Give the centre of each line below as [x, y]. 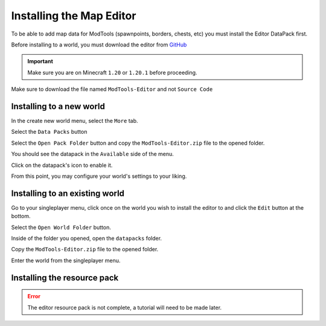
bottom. [21, 216]
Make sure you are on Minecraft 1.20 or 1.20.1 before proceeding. [112, 72]
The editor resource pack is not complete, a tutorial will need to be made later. [125, 307]
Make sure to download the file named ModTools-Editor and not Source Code [112, 89]
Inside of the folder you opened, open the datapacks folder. [87, 239]
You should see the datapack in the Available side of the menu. [93, 154]
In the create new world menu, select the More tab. [75, 121]
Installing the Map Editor [74, 16]
